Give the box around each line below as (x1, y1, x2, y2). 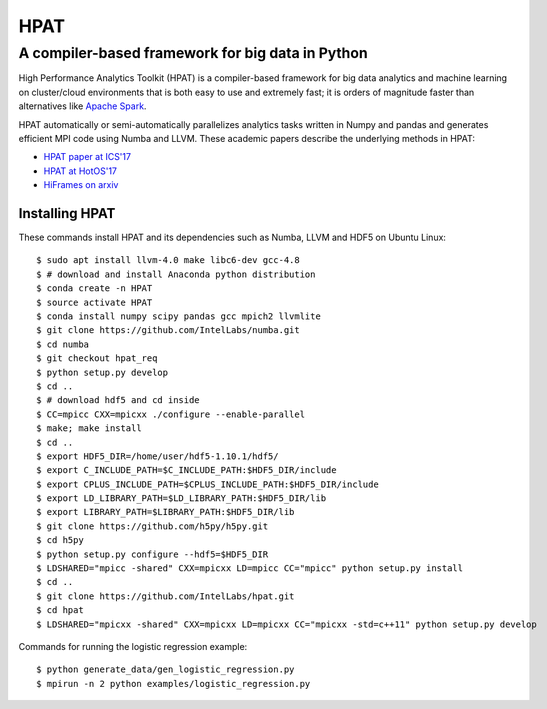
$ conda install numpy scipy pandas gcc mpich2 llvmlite (36, 310, 322, 322)
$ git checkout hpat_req (36, 353, 158, 364)
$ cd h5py (36, 535, 84, 546)
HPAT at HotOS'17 (43, 165, 118, 177)
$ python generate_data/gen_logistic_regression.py (36, 664, 295, 675)
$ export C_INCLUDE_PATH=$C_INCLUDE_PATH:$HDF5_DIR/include (36, 465, 337, 476)
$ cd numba (36, 338, 90, 350)
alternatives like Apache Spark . (18, 100, 147, 112)
